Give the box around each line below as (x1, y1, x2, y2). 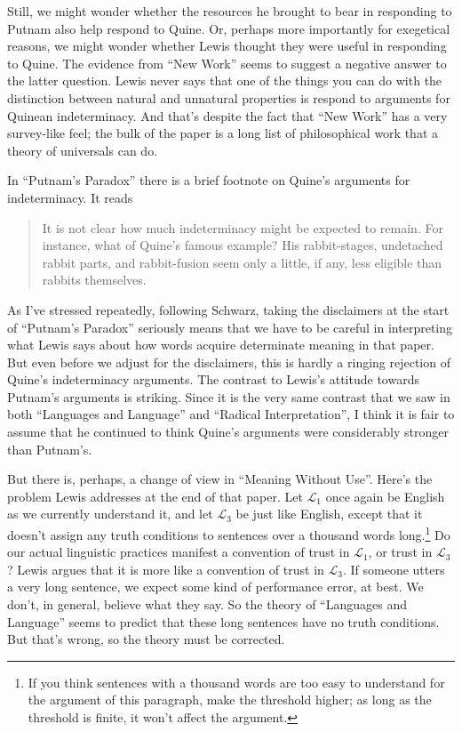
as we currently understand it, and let (7, 504, 213, 523)
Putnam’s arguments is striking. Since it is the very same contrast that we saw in (7, 387, 450, 406)
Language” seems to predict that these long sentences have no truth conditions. (7, 612, 440, 631)
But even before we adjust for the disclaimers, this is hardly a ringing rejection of (7, 352, 450, 371)
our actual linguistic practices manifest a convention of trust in (7, 543, 350, 561)
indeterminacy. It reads (7, 188, 133, 206)
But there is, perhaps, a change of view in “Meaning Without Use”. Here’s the (7, 470, 433, 488)
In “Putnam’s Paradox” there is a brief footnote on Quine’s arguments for (7, 171, 410, 189)
